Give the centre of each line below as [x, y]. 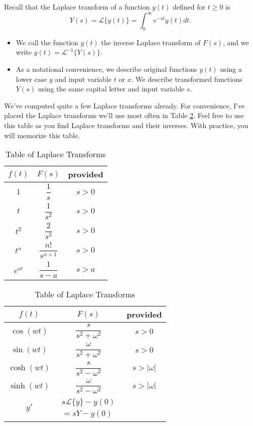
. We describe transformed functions [187, 79]
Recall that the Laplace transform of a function [77, 7]
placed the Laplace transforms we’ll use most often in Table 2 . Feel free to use [124, 115]
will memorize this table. [42, 135]
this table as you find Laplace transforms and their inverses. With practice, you [126, 125]
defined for [189, 7]
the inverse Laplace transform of [151, 42]
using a [231, 69]
